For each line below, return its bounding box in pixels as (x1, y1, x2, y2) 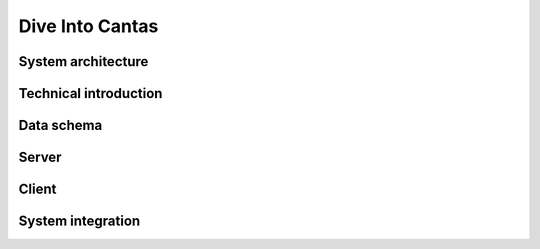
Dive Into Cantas (18, 15, 159, 37)
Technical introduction (18, 85, 163, 102)
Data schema (18, 117, 103, 134)
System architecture (18, 53, 149, 70)
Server (18, 149, 62, 166)
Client (18, 181, 57, 198)
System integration (18, 213, 141, 230)
